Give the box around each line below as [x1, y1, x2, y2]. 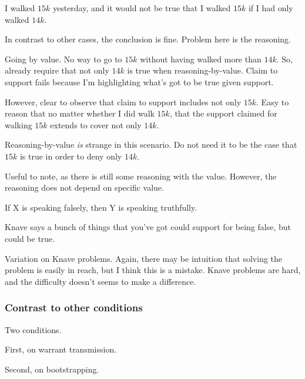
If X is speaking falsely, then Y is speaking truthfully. [5, 201, 197, 213]
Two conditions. [5, 323, 62, 335]
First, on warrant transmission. [5, 343, 117, 355]
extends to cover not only [50, 118, 142, 131]
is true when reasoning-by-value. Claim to [127, 64, 278, 77]
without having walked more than [140, 52, 262, 65]
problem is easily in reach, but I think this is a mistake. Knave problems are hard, [5, 264, 301, 276]
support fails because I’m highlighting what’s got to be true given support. [5, 75, 274, 88]
